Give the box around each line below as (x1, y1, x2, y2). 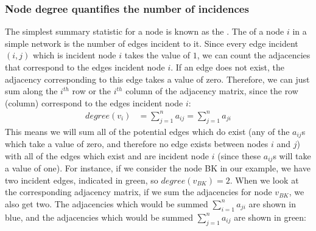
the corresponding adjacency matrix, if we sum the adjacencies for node (5, 185, 272, 198)
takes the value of (124, 49, 191, 61)
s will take (273, 149, 311, 162)
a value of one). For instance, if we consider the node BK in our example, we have (5, 162, 311, 174)
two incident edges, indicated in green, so (5, 173, 158, 186)
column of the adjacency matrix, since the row (125, 84, 298, 97)
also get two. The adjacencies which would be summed (5, 197, 208, 210)
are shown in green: (234, 210, 306, 223)
